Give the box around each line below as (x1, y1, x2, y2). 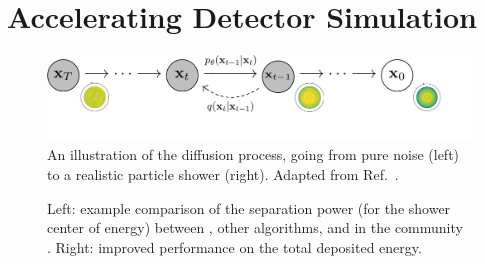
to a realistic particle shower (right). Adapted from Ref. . (47, 164, 399, 185)
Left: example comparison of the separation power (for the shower (47, 197, 451, 218)
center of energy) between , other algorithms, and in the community (47, 217, 463, 238)
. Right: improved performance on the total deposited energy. (47, 236, 422, 257)
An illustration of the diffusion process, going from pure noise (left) (47, 144, 460, 165)
